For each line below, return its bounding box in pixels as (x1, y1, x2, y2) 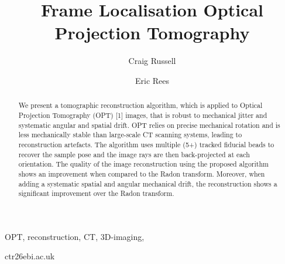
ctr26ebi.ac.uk (5, 250, 55, 262)
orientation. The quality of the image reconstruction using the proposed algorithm (18, 159, 269, 169)
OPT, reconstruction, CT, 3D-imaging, (5, 230, 145, 242)
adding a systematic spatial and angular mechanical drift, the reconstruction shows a (18, 178, 277, 188)
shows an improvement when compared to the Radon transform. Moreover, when (18, 168, 265, 178)
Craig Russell (128, 55, 176, 67)
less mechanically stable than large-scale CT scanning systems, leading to (18, 130, 242, 140)
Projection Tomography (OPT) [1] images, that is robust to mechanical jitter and (18, 110, 267, 120)
